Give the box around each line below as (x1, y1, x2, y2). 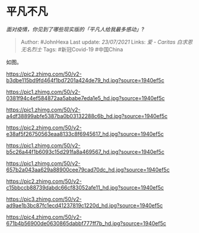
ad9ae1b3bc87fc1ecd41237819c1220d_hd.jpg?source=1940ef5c (6, 201, 163, 209)
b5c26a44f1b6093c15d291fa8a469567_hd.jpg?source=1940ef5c (6, 148, 165, 155)
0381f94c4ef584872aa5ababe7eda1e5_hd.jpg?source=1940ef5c (6, 94, 165, 101)
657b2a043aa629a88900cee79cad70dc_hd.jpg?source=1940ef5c (6, 166, 170, 173)
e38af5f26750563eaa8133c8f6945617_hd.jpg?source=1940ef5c (6, 130, 164, 137)
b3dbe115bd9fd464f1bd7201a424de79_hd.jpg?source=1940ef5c (6, 76, 165, 83)
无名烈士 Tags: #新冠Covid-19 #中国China (20, 45, 124, 53)
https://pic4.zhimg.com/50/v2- (6, 213, 82, 220)
